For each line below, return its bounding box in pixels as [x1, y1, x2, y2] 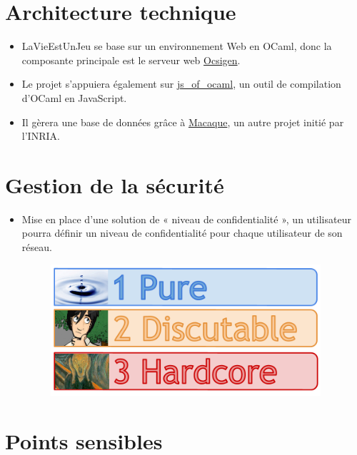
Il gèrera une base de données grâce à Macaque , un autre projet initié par [21, 114, 344, 129]
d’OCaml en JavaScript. [21, 90, 127, 105]
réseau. [21, 240, 52, 254]
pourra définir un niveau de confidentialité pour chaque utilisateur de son [21, 225, 343, 240]
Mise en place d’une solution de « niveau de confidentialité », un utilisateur [21, 211, 351, 226]
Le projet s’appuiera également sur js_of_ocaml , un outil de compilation [21, 76, 341, 91]
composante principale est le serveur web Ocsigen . [21, 52, 241, 67]
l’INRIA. [21, 128, 60, 143]
